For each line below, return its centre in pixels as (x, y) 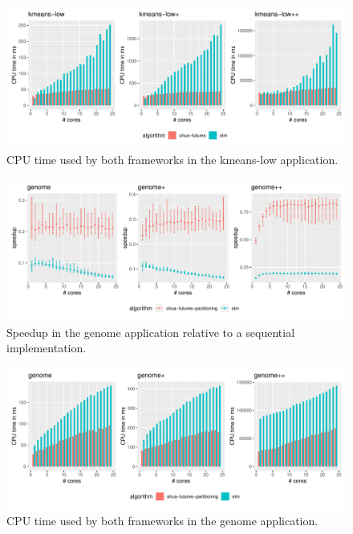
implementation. (47, 348)
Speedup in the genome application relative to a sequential (151, 332)
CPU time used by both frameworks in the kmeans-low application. (172, 159)
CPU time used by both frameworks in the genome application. (162, 520)
